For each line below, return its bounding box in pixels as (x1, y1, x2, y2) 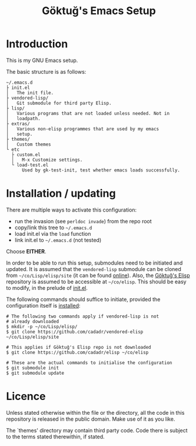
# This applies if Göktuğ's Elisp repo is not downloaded (6, 344, 151, 350)
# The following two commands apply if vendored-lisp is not (6, 313, 160, 319)
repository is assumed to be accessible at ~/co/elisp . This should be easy (6, 278, 187, 285)
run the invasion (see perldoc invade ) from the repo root (14, 217, 152, 224)
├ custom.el (11, 151, 41, 157)
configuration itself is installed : (6, 302, 81, 309)
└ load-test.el (11, 162, 49, 168)
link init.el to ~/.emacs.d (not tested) (14, 236, 102, 243)
